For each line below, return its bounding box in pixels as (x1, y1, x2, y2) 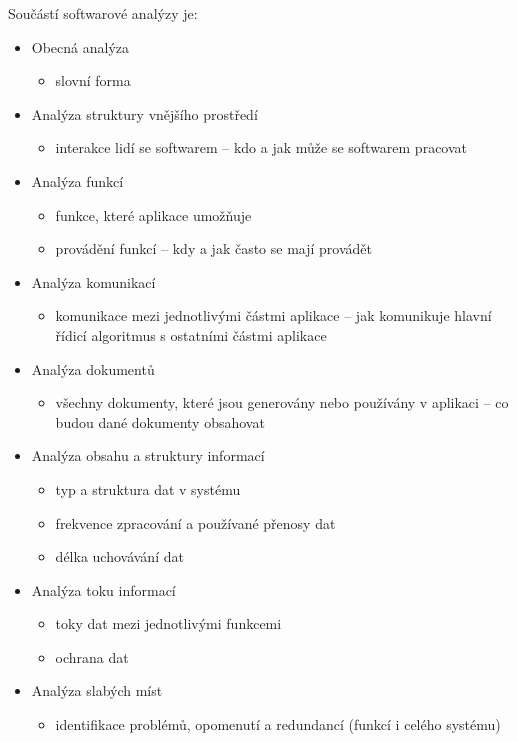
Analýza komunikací (31, 271, 156, 292)
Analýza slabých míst (31, 680, 163, 701)
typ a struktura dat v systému (55, 478, 241, 499)
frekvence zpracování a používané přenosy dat (55, 512, 336, 533)
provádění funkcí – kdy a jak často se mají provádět (55, 238, 372, 259)
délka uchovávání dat (55, 546, 184, 567)
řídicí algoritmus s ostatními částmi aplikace (55, 324, 327, 345)
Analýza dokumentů (31, 358, 155, 379)
